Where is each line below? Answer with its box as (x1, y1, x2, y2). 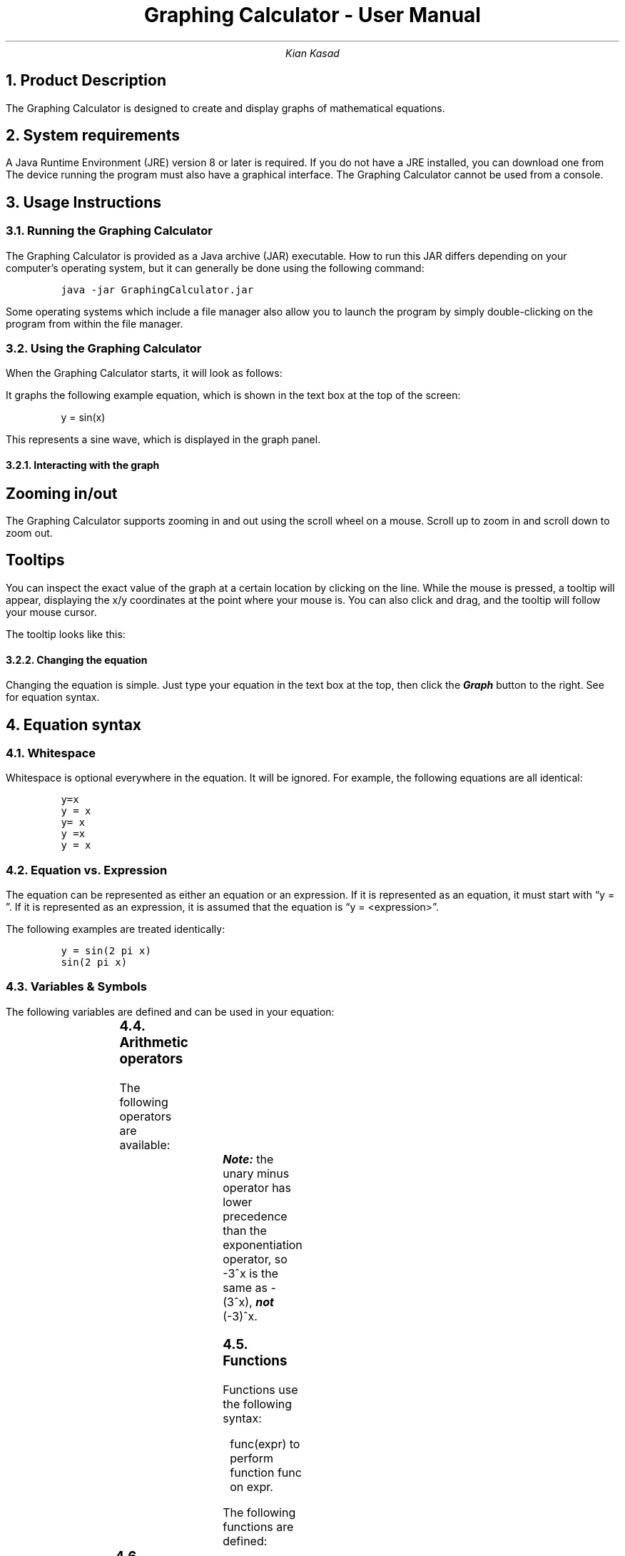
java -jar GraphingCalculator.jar (61, 283, 254, 295)
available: (119, 1137, 171, 1152)
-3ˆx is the (223, 1265, 278, 1280)
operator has (223, 1180, 292, 1195)
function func (230, 1465, 302, 1480)
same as (223, 1280, 268, 1295)
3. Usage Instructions (6, 193, 162, 211)
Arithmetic (119, 1034, 188, 1051)
